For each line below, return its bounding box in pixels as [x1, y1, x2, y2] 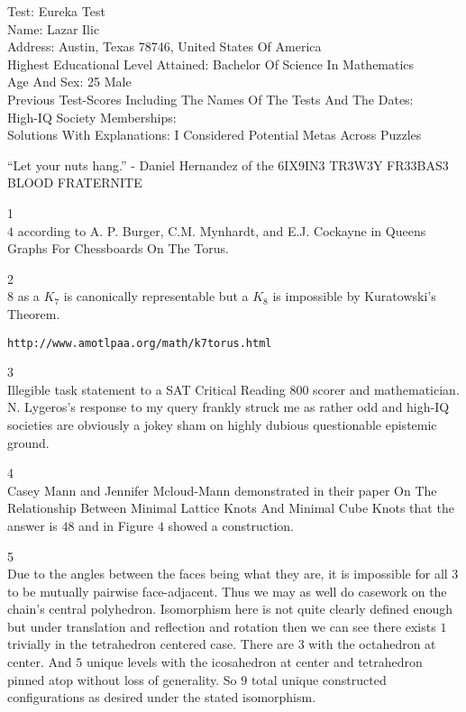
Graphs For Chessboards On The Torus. [7, 239, 229, 258]
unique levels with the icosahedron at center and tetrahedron [86, 653, 423, 671]
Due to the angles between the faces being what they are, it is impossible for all [7, 564, 448, 583]
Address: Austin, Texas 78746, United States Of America [7, 37, 322, 56]
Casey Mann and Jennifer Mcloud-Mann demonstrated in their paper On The [7, 480, 437, 499]
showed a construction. [168, 516, 294, 534]
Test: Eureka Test [7, 2, 105, 20]
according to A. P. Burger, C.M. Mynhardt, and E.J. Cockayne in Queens [17, 221, 426, 240]
